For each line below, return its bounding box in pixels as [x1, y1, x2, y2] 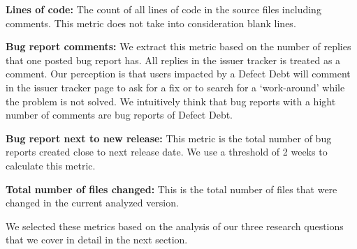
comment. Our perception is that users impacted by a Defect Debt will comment [6, 66, 351, 81]
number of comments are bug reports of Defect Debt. [6, 107, 233, 122]
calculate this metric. [6, 158, 96, 172]
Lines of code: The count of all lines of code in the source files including [6, 2, 321, 16]
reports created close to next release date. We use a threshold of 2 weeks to [6, 144, 328, 159]
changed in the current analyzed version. [6, 195, 179, 210]
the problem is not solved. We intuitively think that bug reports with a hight [6, 93, 336, 108]
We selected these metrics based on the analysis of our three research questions [6, 218, 344, 233]
